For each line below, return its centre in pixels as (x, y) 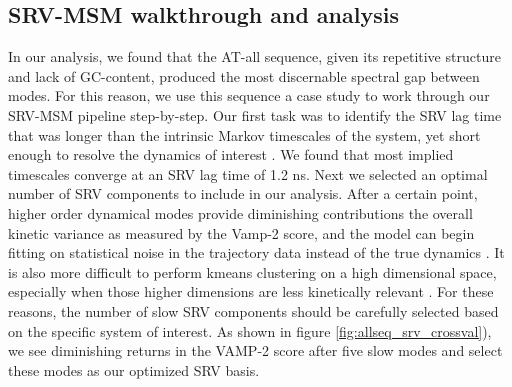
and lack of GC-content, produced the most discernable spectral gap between (244, 75)
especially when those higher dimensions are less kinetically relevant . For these (251, 291)
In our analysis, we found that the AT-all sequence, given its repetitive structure (254, 56)
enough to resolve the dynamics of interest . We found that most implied (231, 154)
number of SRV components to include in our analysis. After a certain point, (243, 193)
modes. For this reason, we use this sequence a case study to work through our (249, 95)
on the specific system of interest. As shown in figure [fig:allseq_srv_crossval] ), (250, 330)
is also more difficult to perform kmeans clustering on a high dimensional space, (252, 271)
